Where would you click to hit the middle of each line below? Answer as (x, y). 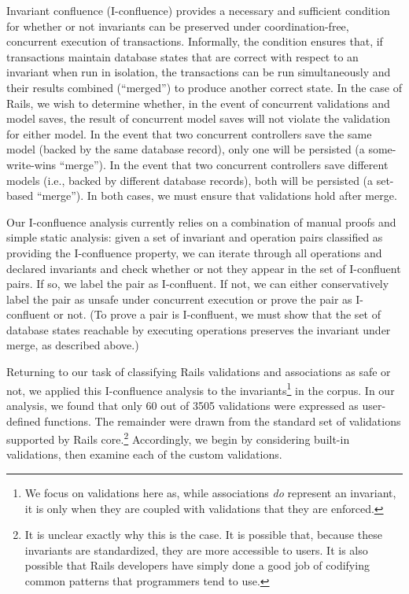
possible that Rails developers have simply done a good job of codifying (197, 565)
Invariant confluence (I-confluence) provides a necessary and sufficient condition (198, 10)
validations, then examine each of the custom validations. (144, 454)
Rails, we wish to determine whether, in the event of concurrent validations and (198, 103)
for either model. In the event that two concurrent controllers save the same (189, 133)
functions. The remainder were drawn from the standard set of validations (223, 421)
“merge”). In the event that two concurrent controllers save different (224, 164)
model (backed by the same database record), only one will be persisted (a (186, 149)
